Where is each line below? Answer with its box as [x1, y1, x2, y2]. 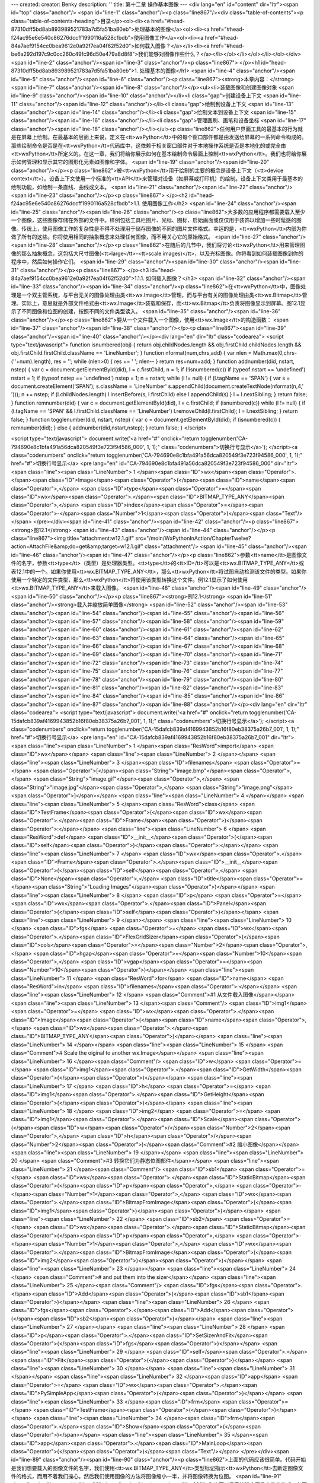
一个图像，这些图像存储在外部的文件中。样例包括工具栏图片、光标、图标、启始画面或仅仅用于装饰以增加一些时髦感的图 [11, 217, 302, 224]
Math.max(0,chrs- [252, 349, 297, 357]
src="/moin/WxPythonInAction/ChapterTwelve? [135, 534, 251, 542]
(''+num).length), [11, 358, 53, 365]
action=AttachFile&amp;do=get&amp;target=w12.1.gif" [11, 543, 143, 550]
